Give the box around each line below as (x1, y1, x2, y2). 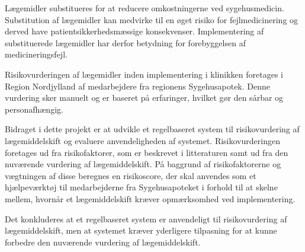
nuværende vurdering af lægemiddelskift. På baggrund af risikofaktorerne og (5, 158, 281, 170)
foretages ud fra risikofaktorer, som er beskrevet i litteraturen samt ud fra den (5, 146, 288, 158)
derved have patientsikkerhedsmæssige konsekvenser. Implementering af (5, 25, 264, 37)
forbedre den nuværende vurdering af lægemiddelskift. (5, 235, 201, 248)
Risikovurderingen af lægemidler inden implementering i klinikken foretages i (5, 68, 283, 80)
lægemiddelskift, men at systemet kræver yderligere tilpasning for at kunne (5, 224, 277, 237)
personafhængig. (5, 103, 63, 115)
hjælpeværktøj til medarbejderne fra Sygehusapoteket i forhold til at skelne (5, 181, 278, 193)
